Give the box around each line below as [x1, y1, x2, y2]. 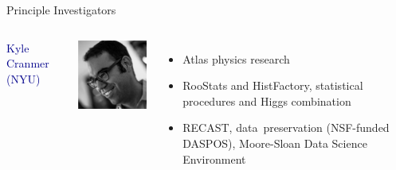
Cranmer [6, 55, 49, 71]
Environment [182, 150, 246, 167]
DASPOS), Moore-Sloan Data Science [182, 134, 367, 151]
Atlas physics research [182, 50, 290, 67]
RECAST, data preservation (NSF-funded [182, 119, 390, 136]
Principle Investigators [6, 2, 116, 17]
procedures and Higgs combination [182, 92, 351, 109]
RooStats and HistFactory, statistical [182, 77, 363, 94]
